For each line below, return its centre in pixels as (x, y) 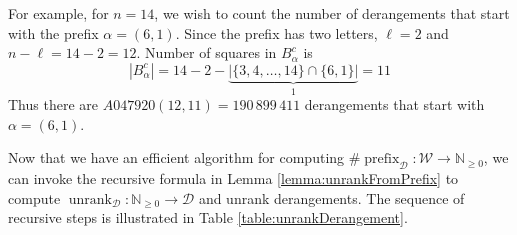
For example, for (58, 13)
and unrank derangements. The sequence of (331, 197)
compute (34, 197)
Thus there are (53, 104)
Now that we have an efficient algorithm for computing (176, 157)
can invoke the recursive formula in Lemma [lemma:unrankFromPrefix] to (233, 178)
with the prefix (53, 32)
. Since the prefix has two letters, (276, 32)
